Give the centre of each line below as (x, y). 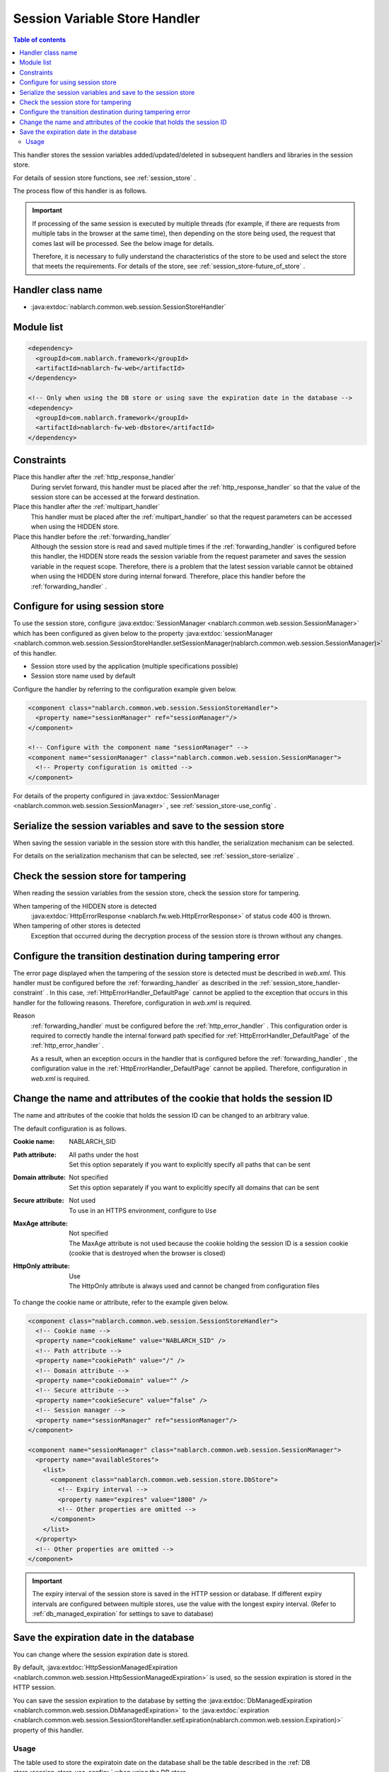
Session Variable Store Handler (107, 18)
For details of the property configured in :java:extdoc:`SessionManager (116, 796)
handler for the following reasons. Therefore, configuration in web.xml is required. (132, 1002)
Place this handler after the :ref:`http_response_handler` (94, 477)
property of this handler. (48, 1730)
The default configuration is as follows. (70, 1128)
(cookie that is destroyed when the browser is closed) (147, 1253)
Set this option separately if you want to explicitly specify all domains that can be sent (194, 1187)
